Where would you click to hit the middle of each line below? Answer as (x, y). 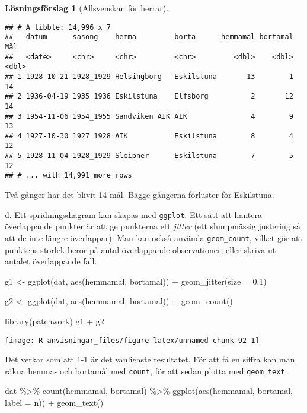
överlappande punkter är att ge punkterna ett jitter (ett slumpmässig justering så (153, 226)
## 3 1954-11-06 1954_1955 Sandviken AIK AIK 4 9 (149, 116)
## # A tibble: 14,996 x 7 (58, 27)
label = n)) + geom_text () (54, 403)
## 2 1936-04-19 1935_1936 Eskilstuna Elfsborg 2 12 (149, 97)
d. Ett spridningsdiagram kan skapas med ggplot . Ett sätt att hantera (133, 214)
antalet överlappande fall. (51, 261)
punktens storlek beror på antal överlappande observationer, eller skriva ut (140, 249)
